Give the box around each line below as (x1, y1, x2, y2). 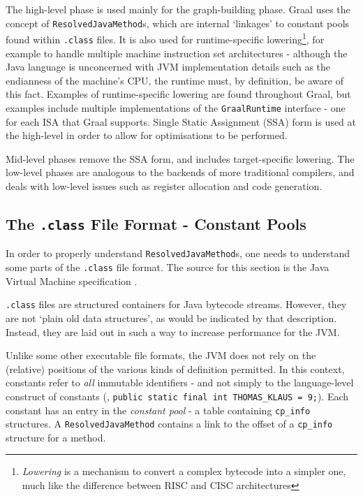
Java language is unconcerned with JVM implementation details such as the (6, 59, 331, 74)
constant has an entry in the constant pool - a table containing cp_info (6, 402, 311, 417)
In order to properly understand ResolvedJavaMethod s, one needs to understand (6, 246, 350, 261)
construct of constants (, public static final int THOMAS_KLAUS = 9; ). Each (6, 388, 349, 403)
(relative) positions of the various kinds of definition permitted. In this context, (6, 361, 345, 376)
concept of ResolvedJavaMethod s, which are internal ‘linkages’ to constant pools (6, 15, 350, 30)
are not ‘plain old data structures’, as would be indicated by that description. (6, 310, 337, 325)
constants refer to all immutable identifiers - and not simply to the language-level (6, 375, 354, 390)
